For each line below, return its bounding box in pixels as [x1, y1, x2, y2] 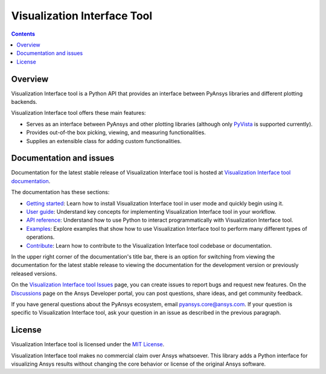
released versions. [11, 269, 57, 277]
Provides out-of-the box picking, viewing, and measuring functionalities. [26, 129, 206, 136]
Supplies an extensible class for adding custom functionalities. [26, 137, 182, 144]
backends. [11, 98, 37, 106]
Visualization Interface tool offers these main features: [11, 109, 146, 117]
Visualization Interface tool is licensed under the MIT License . [11, 341, 165, 348]
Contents [11, 30, 36, 37]
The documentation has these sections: [11, 189, 110, 196]
